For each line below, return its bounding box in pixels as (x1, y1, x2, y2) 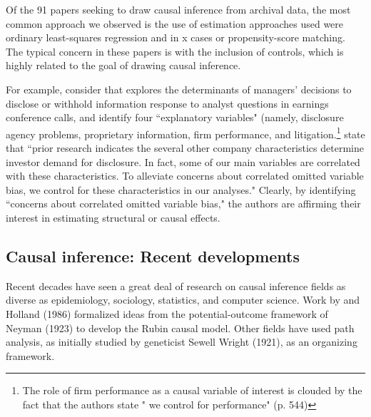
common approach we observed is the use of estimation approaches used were (6, 16, 344, 31)
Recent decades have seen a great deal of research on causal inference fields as (6, 278, 346, 293)
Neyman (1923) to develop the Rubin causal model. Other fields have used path (6, 320, 355, 335)
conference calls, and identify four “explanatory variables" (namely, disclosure (6, 110, 344, 125)
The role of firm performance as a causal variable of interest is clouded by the (22, 383, 362, 398)
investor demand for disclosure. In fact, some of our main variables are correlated (6, 154, 360, 169)
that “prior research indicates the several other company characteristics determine (6, 140, 364, 155)
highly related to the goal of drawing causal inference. (6, 58, 241, 73)
